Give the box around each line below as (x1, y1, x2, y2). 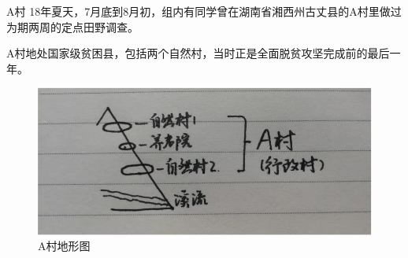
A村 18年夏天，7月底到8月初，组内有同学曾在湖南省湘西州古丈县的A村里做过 (6, 3, 402, 19)
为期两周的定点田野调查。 (6, 18, 139, 35)
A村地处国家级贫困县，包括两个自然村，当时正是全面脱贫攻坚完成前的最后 (6, 45, 390, 61)
